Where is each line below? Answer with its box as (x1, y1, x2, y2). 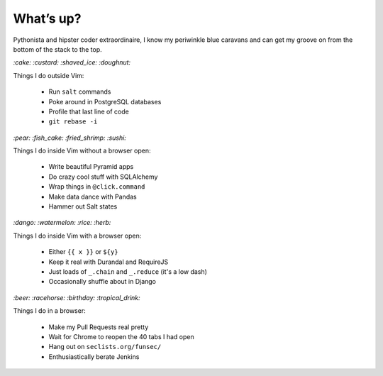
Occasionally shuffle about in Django (48, 277, 156, 286)
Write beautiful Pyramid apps (48, 162, 134, 171)
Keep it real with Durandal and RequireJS (48, 258, 169, 266)
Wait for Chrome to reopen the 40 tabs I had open (48, 332, 194, 341)
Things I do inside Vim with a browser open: (13, 231, 142, 240)
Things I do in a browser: (13, 306, 86, 315)
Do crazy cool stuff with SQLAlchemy (48, 172, 158, 181)
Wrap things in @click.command (48, 182, 145, 191)
